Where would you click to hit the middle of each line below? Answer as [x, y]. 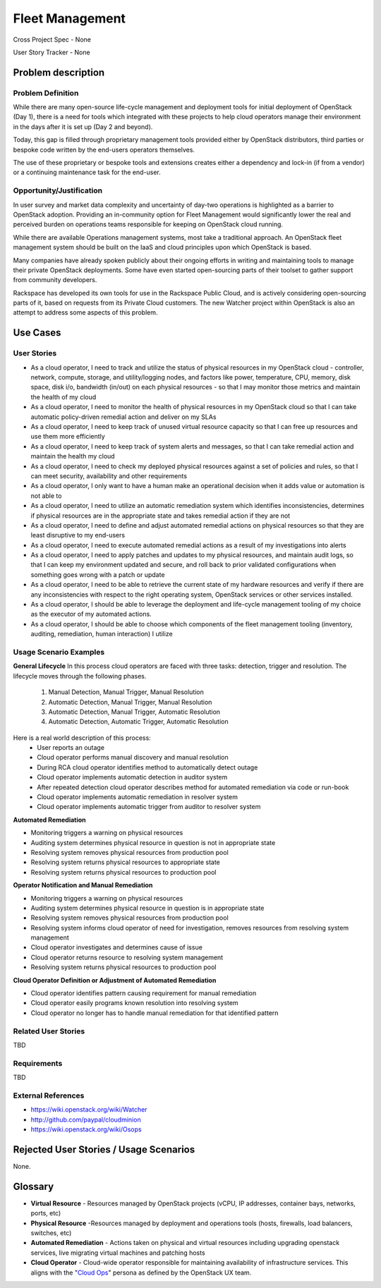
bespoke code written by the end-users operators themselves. [104, 150]
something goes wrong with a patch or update [98, 574]
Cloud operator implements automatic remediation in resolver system [137, 797]
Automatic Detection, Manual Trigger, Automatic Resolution [134, 712]
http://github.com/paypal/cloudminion [86, 1119]
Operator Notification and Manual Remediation [83, 885]
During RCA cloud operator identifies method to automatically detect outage [147, 767]
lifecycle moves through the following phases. [80, 676]
